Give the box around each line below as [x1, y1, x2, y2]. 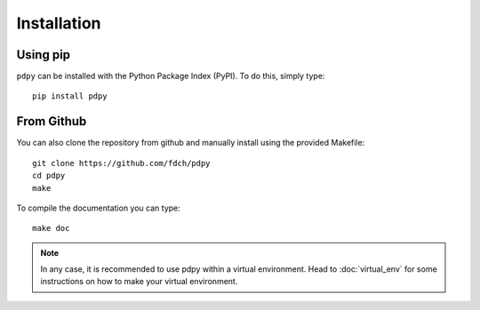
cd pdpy [32, 171, 66, 181]
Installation [16, 13, 101, 33]
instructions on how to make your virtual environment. [40, 276, 238, 287]
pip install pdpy [32, 91, 108, 101]
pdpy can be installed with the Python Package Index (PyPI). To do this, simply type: [16, 71, 325, 82]
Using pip [16, 47, 71, 62]
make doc [32, 223, 70, 234]
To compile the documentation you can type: [16, 203, 181, 213]
